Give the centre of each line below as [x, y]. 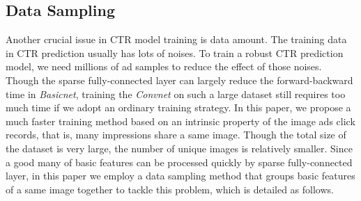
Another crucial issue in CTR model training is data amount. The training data [176, 39]
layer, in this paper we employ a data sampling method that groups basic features [180, 176]
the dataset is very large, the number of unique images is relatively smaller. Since [179, 148]
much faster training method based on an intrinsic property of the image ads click [180, 121]
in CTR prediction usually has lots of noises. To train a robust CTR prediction [175, 53]
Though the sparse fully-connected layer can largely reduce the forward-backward [179, 80]
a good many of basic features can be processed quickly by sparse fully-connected [179, 162]
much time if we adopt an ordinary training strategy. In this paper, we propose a [178, 107]
